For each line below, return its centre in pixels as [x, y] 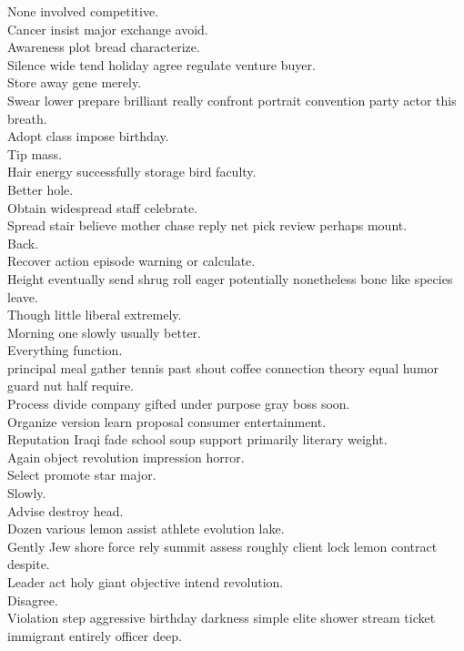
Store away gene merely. [75, 82]
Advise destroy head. [66, 510]
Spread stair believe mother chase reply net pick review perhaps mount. [207, 225]
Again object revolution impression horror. [126, 457]
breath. [27, 118]
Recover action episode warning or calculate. [131, 261]
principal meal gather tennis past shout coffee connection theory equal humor [223, 367]
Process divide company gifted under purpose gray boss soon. [179, 404]
